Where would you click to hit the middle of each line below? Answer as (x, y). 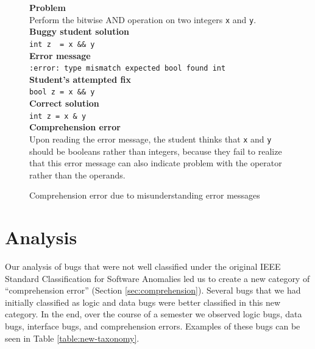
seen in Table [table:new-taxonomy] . (72, 338)
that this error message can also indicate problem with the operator (156, 163)
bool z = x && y (62, 92)
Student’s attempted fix (80, 79)
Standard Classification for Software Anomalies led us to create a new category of (157, 278)
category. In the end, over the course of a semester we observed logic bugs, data (154, 314)
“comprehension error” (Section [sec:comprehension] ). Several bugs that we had (153, 290)
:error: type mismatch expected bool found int (128, 69)
